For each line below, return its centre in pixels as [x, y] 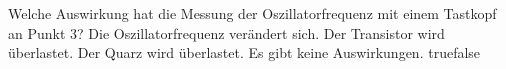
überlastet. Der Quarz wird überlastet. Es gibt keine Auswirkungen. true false [244, 52]
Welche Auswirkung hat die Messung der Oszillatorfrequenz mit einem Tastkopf [252, 13]
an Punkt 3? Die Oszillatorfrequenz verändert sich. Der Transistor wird [226, 32]
